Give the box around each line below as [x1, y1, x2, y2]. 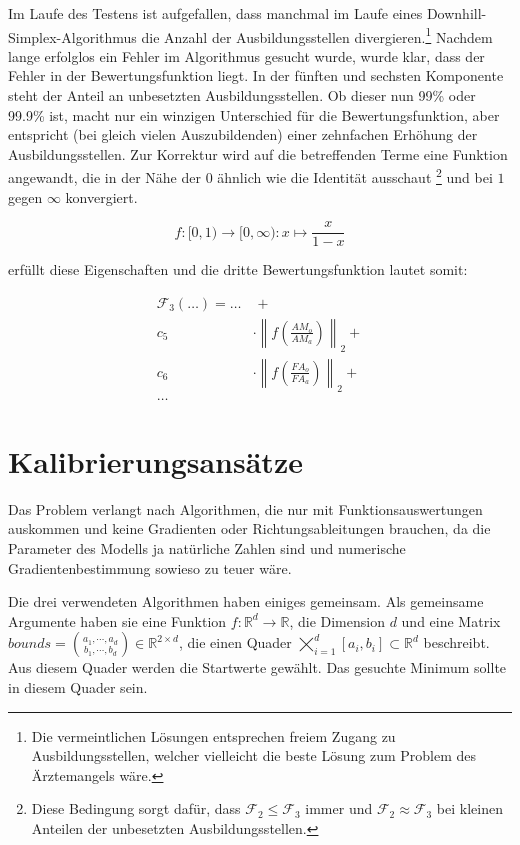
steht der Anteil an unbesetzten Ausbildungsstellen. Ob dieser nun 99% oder [8, 85, 476, 106]
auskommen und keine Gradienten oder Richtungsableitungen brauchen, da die [8, 518, 491, 539]
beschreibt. [423, 632, 490, 653]
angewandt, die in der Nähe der [8, 167, 201, 188]
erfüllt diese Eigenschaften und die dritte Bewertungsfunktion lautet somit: [8, 259, 468, 280]
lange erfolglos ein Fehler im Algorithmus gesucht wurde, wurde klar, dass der [8, 45, 485, 66]
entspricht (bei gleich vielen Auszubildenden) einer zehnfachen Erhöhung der [8, 124, 478, 145]
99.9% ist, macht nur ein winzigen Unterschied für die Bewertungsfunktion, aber [8, 104, 500, 125]
